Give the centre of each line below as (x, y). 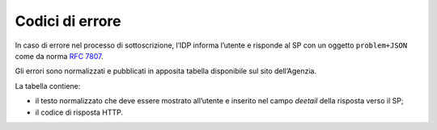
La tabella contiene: (48, 86)
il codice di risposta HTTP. (79, 112)
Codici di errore (68, 21)
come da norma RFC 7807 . (59, 56)
